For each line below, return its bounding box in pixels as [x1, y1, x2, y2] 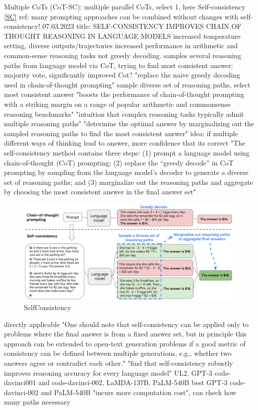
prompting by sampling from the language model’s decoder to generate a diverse [4, 167, 249, 177]
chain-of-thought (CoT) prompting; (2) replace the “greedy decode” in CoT [4, 157, 234, 167]
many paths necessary [4, 397, 70, 407]
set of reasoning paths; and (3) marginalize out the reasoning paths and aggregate [4, 176, 253, 187]
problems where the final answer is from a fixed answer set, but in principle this [4, 328, 247, 339]
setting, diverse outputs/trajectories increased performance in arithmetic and [4, 40, 238, 51]
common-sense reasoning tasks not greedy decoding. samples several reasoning [4, 50, 241, 60]
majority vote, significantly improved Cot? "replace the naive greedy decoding [4, 70, 241, 80]
